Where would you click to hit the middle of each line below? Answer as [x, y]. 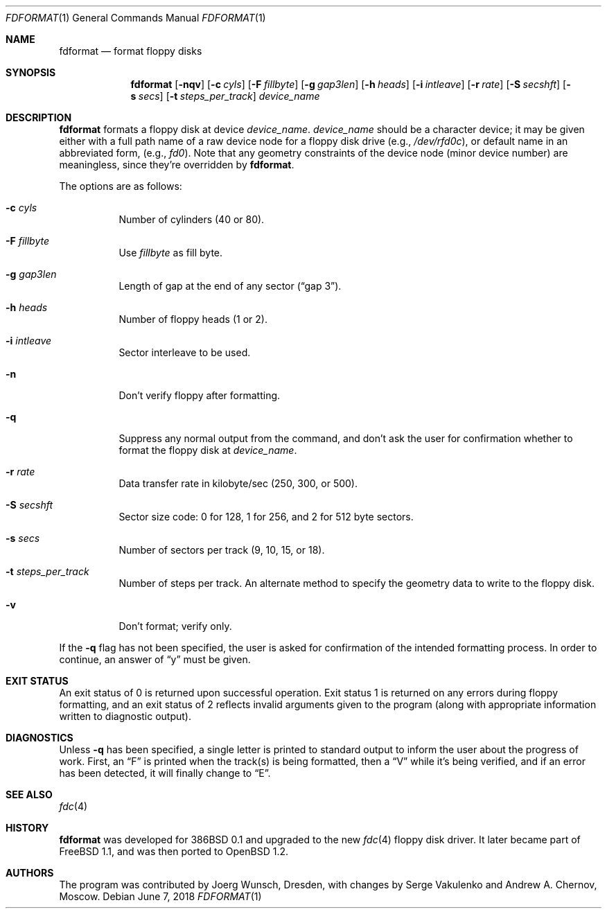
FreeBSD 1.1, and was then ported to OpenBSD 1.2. [174, 851]
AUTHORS [30, 873]
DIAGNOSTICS [39, 738]
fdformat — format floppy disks [131, 51]
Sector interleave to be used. [185, 352]
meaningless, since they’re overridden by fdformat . [177, 165]
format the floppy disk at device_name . [208, 450]
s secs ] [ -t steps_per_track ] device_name [225, 96]
